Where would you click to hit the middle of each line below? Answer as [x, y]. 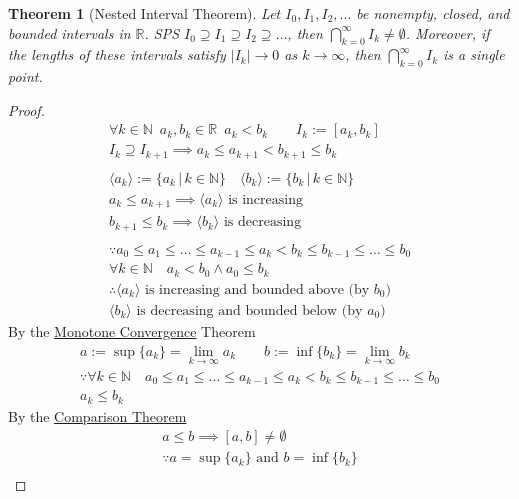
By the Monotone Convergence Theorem [132, 330]
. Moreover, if [447, 32]
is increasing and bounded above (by [257, 289]
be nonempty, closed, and [433, 13]
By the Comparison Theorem [97, 415]
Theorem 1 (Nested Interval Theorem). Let [144, 13]
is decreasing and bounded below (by [249, 310]
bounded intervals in [69, 32]
